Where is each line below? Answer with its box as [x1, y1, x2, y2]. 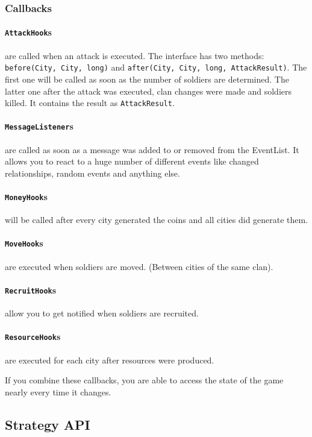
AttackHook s [5, 26, 52, 39]
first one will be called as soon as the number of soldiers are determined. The [5, 72, 289, 85]
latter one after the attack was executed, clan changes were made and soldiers [5, 84, 292, 97]
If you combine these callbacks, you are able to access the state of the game [5, 374, 284, 386]
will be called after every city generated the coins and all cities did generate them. [5, 213, 308, 226]
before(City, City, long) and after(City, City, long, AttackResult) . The [5, 61, 307, 74]
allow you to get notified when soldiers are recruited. [5, 307, 199, 319]
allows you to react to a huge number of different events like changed [5, 155, 259, 168]
